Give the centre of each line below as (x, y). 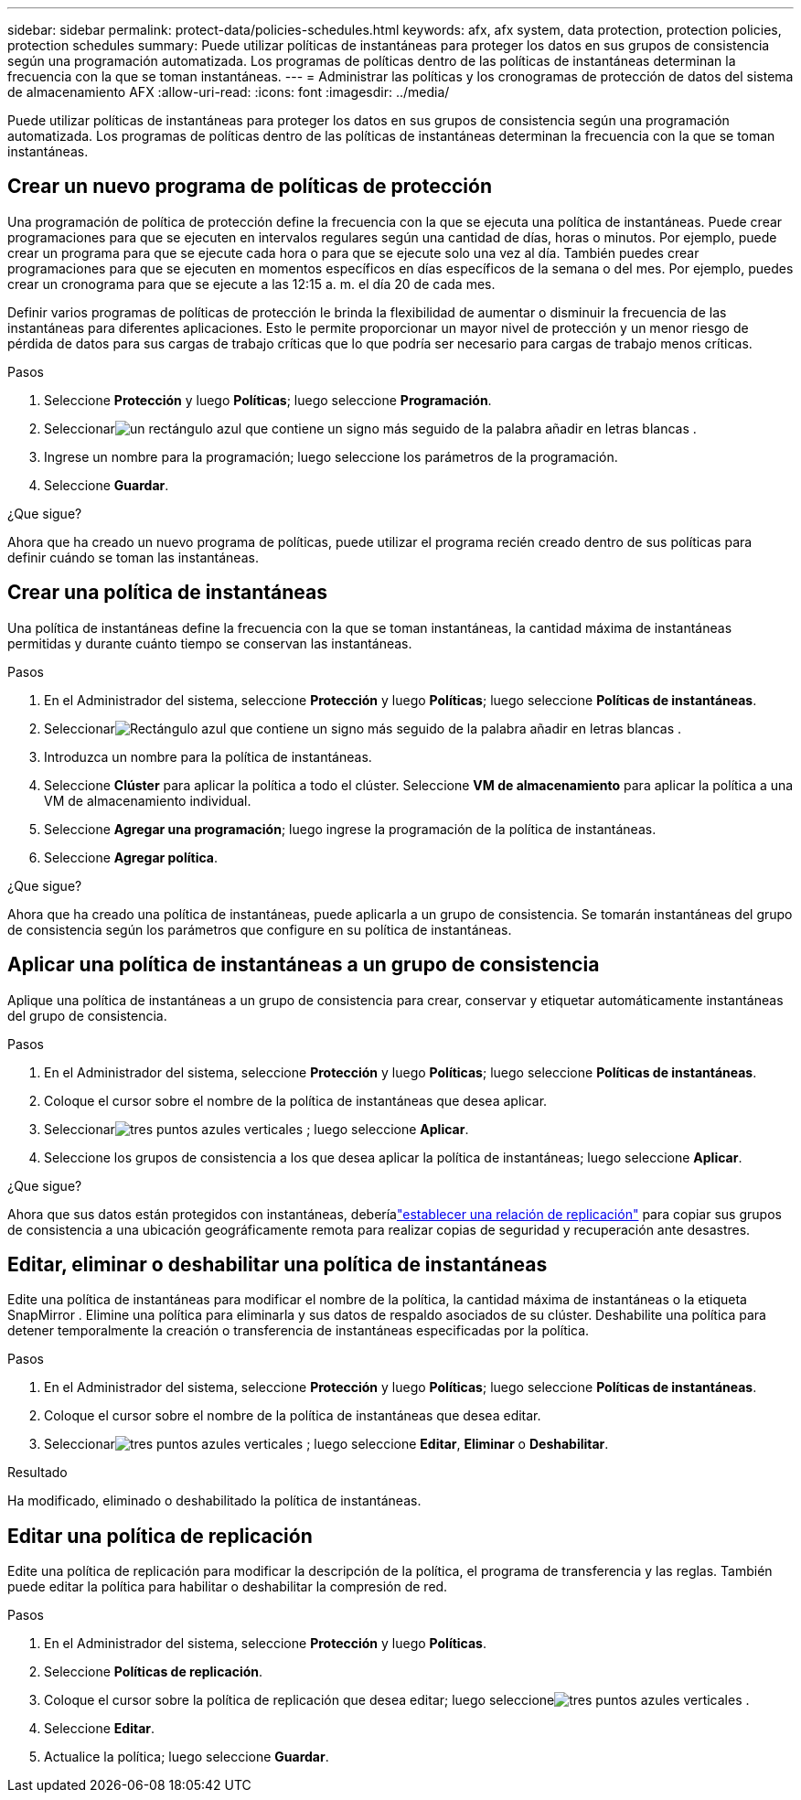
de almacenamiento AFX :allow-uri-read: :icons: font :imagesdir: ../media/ (229, 92)
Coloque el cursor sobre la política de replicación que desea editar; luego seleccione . (397, 1700)
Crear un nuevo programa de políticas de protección (250, 187)
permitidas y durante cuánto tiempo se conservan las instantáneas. (210, 643)
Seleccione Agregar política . (131, 857)
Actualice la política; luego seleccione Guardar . (187, 1757)
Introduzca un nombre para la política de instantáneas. (208, 756)
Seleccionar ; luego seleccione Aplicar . (256, 1129)
